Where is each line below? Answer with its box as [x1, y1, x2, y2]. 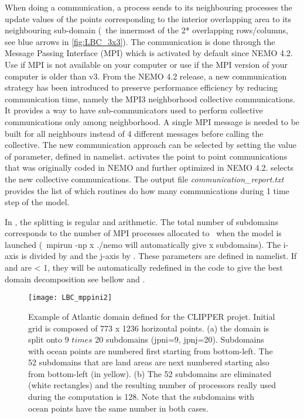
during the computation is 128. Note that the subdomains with [28, 391, 255, 403]
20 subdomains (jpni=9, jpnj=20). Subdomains [95, 333, 264, 346]
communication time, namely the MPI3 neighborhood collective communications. [5, 92, 296, 105]
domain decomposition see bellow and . [5, 272, 145, 285]
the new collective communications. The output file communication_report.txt [5, 172, 284, 185]
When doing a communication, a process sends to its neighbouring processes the [5, 1, 292, 13]
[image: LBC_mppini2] [28, 293, 112, 302]
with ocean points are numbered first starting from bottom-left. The [28, 344, 273, 357]
